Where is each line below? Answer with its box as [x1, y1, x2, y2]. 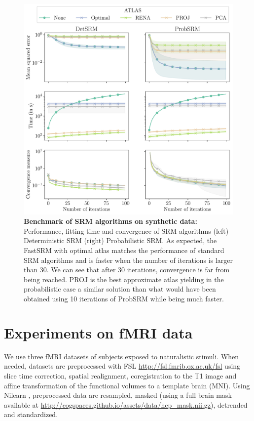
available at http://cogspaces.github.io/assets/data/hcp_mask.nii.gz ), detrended [4, 399, 248, 410]
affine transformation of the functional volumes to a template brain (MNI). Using [4, 380, 250, 390]
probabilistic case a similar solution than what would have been [24, 284, 216, 294]
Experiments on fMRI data [4, 322, 193, 342]
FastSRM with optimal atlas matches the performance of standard [24, 245, 224, 255]
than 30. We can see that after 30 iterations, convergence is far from [24, 264, 230, 275]
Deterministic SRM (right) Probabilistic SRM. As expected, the [24, 235, 217, 246]
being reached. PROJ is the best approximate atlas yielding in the [24, 274, 224, 284]
